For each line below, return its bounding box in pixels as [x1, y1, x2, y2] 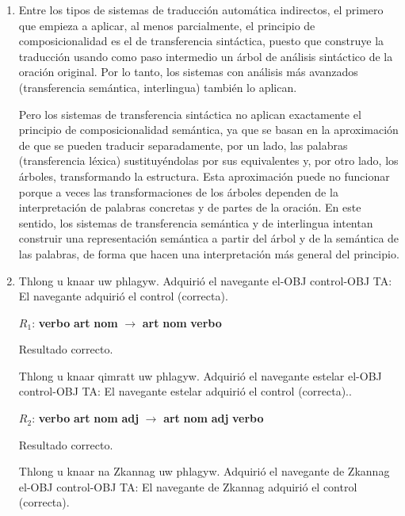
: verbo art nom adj [32, 410, 139, 426]
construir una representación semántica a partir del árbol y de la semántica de [18, 230, 399, 247]
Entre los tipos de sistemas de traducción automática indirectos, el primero [18, 2, 384, 17]
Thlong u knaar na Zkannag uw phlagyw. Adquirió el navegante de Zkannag [18, 463, 390, 480]
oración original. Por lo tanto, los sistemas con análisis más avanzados [18, 63, 358, 80]
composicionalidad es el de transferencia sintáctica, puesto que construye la [18, 32, 384, 49]
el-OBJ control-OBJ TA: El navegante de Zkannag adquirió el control [18, 478, 357, 495]
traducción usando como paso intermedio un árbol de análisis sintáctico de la [18, 48, 393, 64]
